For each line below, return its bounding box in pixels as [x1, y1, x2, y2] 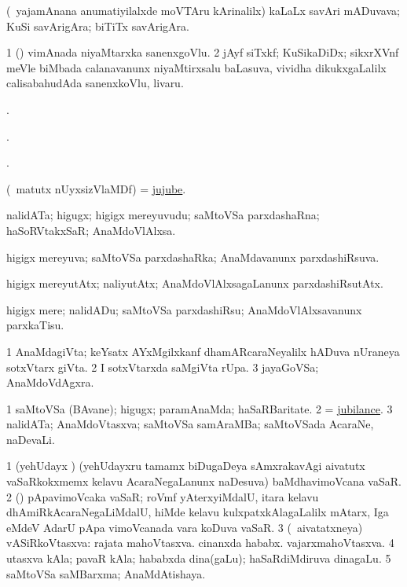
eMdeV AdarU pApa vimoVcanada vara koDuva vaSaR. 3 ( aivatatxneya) [6, 519, 363, 535]
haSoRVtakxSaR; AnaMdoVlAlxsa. [6, 222, 176, 238]
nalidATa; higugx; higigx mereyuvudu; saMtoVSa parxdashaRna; [6, 207, 320, 223]
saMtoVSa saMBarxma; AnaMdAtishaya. [6, 565, 206, 581]
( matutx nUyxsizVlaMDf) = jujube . [6, 180, 186, 196]
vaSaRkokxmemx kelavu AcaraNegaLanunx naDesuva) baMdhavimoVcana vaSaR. [6, 473, 401, 490]
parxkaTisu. [6, 317, 64, 333]
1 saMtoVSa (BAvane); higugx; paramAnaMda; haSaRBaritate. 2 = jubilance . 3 [6, 400, 393, 416]
